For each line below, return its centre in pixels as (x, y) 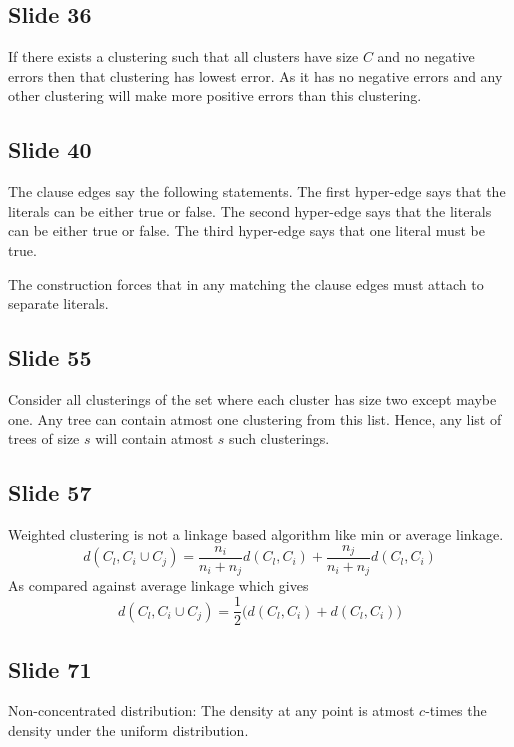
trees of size (44, 438)
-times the (456, 710)
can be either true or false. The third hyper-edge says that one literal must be (246, 230)
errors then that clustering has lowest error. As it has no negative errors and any (255, 75)
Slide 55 (50, 357)
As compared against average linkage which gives (158, 585)
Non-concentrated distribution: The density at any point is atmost (211, 710)
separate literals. (58, 303)
